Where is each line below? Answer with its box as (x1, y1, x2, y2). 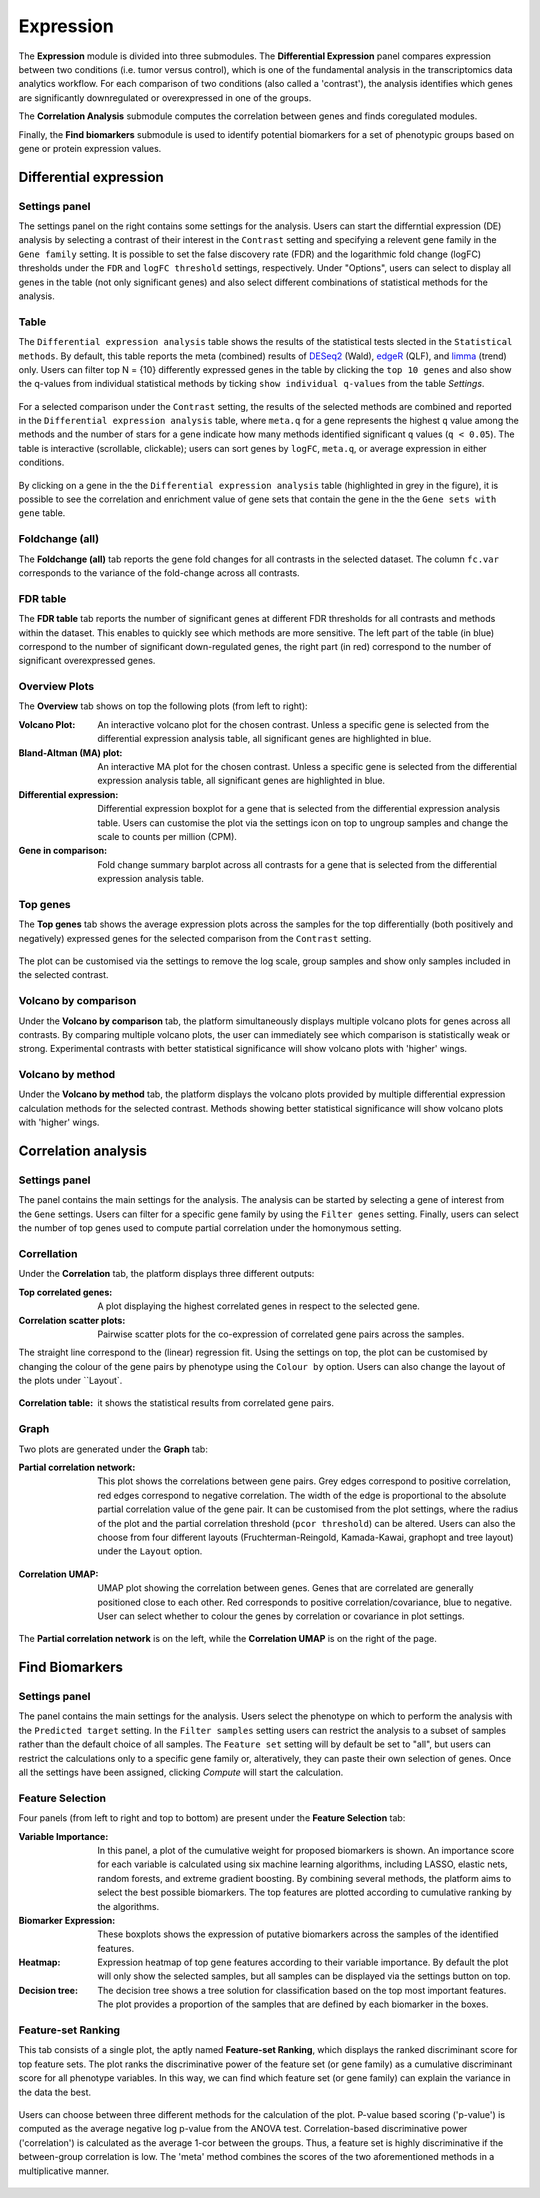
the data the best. (18, 2086, 92, 2098)
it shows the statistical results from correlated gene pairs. (97, 1397, 335, 1409)
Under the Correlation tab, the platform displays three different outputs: (18, 1268, 315, 1280)
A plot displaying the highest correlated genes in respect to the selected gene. (97, 1300, 420, 1312)
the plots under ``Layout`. (18, 1375, 123, 1387)
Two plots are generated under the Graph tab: (18, 1443, 209, 1455)
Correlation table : (18, 1397, 94, 1409)
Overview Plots (18, 680, 95, 694)
